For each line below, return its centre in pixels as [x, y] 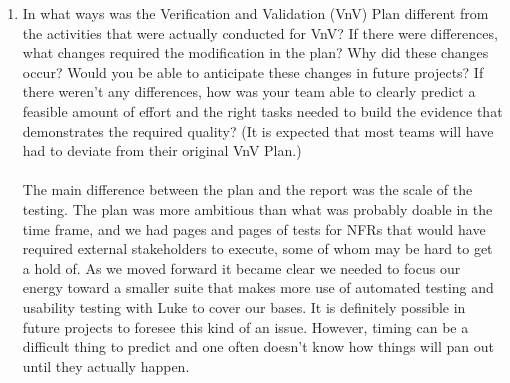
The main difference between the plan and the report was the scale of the [247, 189]
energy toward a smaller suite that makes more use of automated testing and [258, 287]
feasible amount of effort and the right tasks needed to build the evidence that [262, 110]
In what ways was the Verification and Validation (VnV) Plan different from [255, 13]
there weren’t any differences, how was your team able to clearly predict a [249, 91]
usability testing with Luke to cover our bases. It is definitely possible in [244, 306]
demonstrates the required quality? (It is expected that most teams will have [258, 130]
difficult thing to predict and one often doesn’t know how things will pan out [258, 346]
